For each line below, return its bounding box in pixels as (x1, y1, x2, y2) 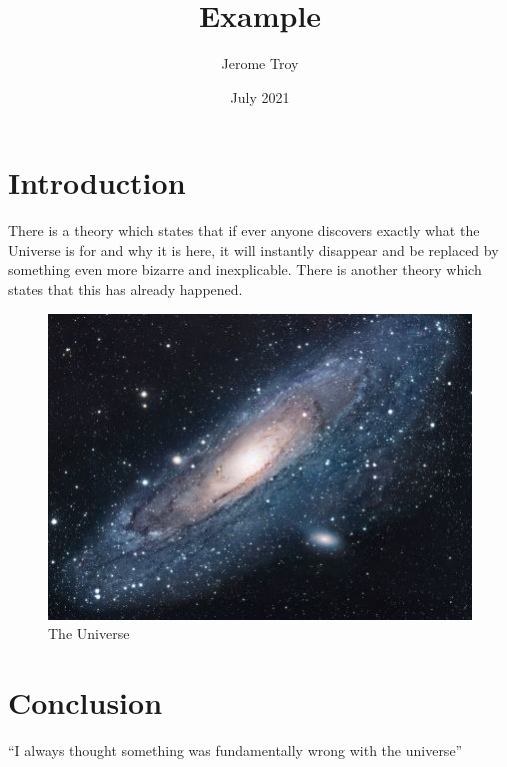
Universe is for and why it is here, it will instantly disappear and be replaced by (8, 239, 499, 260)
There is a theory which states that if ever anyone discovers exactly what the (8, 220, 480, 241)
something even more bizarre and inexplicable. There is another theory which (8, 259, 482, 280)
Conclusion (8, 682, 163, 723)
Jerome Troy (221, 53, 299, 74)
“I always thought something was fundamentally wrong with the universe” (8, 740, 463, 761)
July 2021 (230, 86, 290, 107)
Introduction (8, 162, 186, 203)
